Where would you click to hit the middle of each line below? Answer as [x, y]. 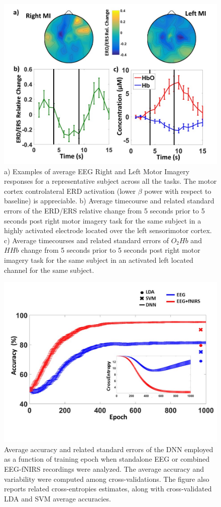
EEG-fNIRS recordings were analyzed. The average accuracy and [104, 468]
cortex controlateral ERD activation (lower [70, 191]
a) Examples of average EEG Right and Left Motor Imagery [97, 171]
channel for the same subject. [49, 270]
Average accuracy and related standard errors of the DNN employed [109, 449]
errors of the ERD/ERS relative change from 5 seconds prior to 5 [104, 210]
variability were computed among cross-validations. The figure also [107, 479]
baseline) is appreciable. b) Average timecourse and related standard [109, 201]
